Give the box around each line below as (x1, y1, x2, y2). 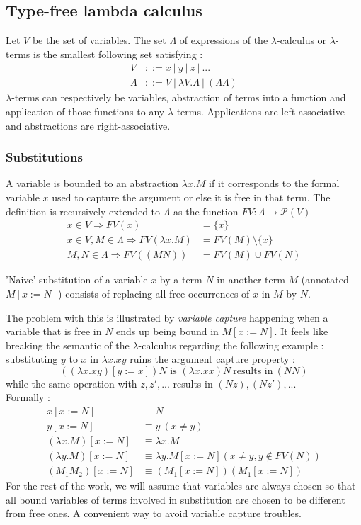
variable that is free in (6, 324, 102, 339)
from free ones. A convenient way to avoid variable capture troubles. (6, 506, 302, 521)
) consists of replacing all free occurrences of (58, 286, 250, 300)
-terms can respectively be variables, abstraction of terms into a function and (11, 90, 346, 105)
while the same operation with (6, 376, 137, 390)
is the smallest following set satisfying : (33, 46, 203, 61)
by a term (159, 272, 202, 287)
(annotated (301, 272, 349, 287)
